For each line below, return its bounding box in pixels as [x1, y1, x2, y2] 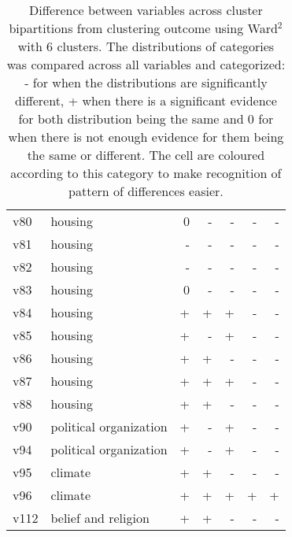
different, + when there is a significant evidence [15, 91, 277, 109]
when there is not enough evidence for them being [8, 128, 284, 146]
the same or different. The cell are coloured [27, 146, 265, 164]
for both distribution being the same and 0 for [18, 109, 274, 128]
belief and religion [50, 509, 150, 527]
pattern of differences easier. [68, 182, 224, 200]
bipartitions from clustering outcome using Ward [9, 19, 278, 37]
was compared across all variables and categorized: [6, 55, 286, 73]
